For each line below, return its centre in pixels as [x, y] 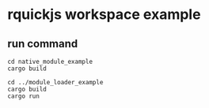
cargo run [24, 96]
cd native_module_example [50, 61]
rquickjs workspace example [104, 15]
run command [43, 44]
